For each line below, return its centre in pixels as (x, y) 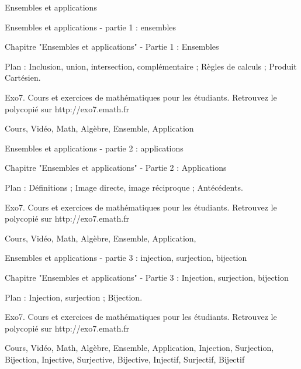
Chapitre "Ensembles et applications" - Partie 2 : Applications (116, 168)
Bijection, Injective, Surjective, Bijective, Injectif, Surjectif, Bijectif (125, 359)
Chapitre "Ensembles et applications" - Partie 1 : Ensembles (112, 46)
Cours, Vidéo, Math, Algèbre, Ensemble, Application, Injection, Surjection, (139, 348)
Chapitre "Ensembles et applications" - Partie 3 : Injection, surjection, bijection (147, 277)
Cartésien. (23, 77)
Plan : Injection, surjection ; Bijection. (74, 297)
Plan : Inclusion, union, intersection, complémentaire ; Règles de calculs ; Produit (151, 66)
